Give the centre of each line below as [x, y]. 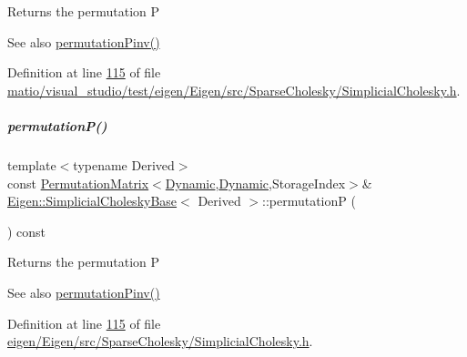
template [32, 164]
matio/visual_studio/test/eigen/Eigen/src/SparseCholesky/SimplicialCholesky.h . [234, 90]
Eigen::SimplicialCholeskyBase [92, 201]
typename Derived [124, 164]
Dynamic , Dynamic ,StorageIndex [255, 183]
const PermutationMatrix [78, 183]
